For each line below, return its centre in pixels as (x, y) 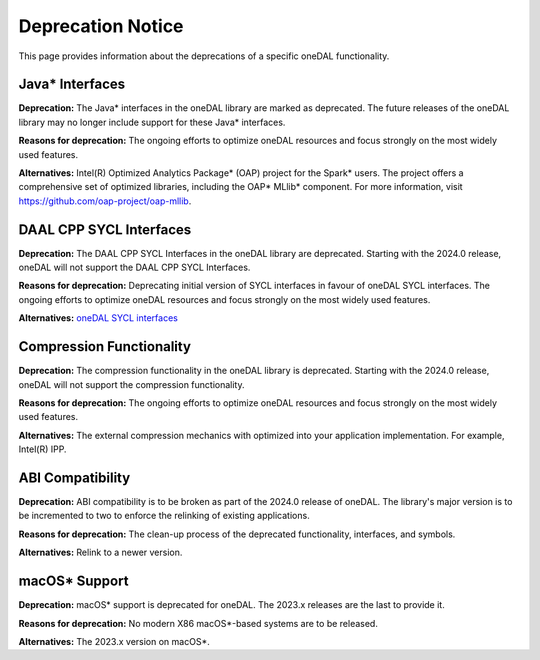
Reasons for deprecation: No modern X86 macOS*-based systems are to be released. (198, 623)
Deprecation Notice (101, 26)
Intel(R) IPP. (42, 449)
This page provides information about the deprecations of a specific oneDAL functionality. (204, 56)
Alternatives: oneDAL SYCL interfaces (98, 318)
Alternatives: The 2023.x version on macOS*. (114, 641)
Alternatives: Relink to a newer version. (100, 552)
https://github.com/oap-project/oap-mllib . (105, 201)
